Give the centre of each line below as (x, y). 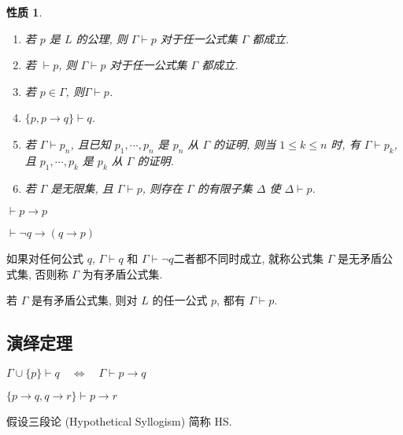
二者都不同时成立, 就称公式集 (249, 258)
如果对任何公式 (45, 258)
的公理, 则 (102, 38)
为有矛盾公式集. (122, 273)
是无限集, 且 (82, 188)
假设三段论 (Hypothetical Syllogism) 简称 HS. (119, 421)
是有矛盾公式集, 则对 (84, 300)
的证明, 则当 (245, 144)
